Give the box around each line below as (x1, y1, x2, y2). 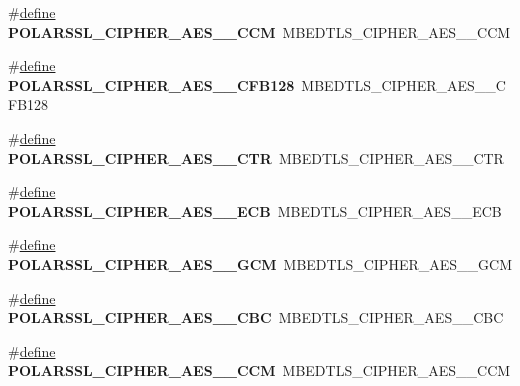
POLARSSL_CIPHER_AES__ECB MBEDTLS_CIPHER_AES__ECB (8, 200, 502, 221)
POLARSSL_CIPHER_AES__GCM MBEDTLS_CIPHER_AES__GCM (8, 253, 512, 274)
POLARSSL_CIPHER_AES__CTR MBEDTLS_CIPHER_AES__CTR (8, 147, 504, 168)
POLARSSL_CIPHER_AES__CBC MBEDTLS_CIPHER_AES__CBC (8, 307, 504, 328)
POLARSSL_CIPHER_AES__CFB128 (8, 74, 295, 95)
